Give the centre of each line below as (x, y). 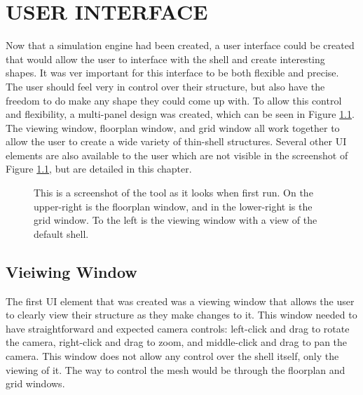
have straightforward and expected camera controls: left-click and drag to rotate (178, 328)
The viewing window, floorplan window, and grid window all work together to (173, 127)
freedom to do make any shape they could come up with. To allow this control (174, 100)
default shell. (61, 233)
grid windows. (35, 383)
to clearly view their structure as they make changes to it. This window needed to (181, 315)
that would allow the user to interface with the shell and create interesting (165, 59)
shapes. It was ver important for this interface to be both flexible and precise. (172, 73)
